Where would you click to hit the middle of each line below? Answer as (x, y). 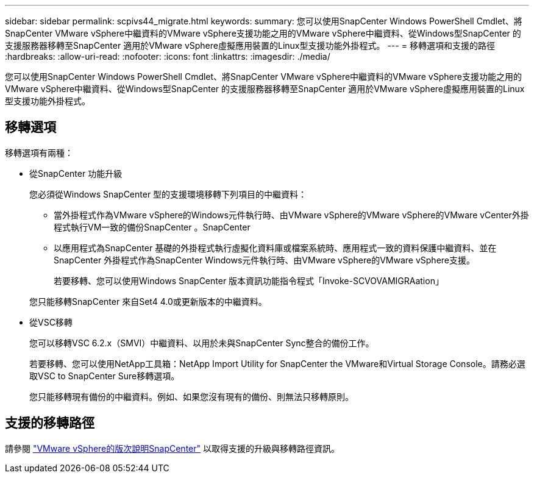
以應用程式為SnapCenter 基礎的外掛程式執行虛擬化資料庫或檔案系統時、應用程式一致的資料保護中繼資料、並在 (275, 248)
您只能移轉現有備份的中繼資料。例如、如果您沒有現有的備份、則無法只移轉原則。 (191, 396)
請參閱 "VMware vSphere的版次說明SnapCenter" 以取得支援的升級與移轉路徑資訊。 (172, 448)
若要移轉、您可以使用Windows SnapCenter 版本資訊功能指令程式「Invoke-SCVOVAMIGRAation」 (249, 280)
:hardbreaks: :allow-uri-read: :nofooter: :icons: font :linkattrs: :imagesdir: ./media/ (168, 56)
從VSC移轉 (51, 322)
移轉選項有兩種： (39, 152)
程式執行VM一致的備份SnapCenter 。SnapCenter (152, 227)
